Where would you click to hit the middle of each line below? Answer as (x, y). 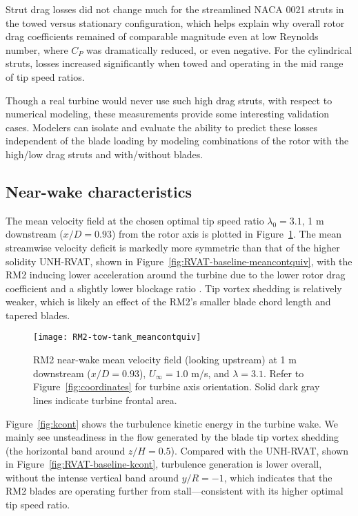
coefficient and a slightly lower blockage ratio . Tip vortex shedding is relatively (174, 288)
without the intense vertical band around (92, 477)
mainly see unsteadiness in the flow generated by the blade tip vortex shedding (172, 437)
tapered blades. (38, 315)
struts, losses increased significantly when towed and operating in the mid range (175, 63)
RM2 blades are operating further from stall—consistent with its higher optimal (175, 491)
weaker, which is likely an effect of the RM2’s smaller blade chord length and (168, 302)
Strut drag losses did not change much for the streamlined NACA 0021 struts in (175, 9)
